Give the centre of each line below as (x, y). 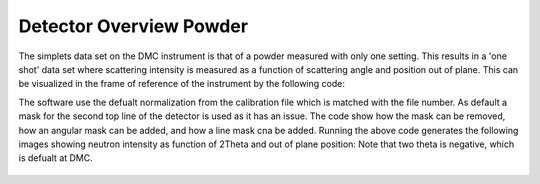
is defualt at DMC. (56, 158)
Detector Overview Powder (133, 26)
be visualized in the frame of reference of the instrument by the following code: (181, 84)
